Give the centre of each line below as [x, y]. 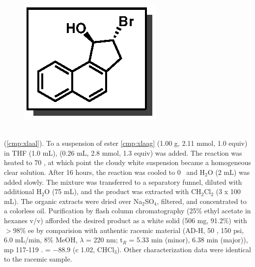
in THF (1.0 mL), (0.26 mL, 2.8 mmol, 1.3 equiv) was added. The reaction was [123, 152]
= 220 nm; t [104, 240]
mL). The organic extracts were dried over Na [73, 201]
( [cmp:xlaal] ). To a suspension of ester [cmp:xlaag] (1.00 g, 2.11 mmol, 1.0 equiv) [126, 143]
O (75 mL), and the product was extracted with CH [123, 191]
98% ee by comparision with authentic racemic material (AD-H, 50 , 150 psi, [128, 230]
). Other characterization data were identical [184, 249]
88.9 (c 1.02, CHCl [86, 249]
